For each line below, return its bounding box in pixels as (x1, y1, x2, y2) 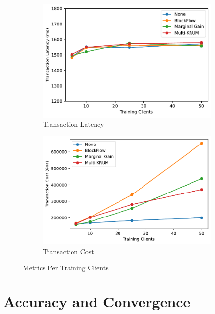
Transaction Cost (43, 246, 94, 256)
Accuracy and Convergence (3, 291, 191, 311)
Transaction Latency (43, 119, 104, 129)
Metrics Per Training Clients (23, 263, 109, 273)
